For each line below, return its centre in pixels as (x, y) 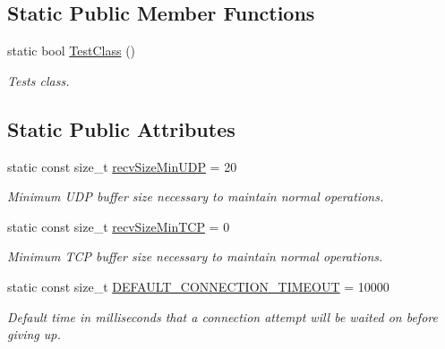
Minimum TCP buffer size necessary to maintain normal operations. (195, 256)
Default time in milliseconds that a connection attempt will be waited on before (222, 316)
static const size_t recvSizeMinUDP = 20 (122, 166)
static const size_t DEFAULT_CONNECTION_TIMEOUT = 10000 (198, 286)
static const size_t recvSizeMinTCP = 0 (119, 226)
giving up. (34, 334)
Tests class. (39, 80)
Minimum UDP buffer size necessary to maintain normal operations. (196, 196)
